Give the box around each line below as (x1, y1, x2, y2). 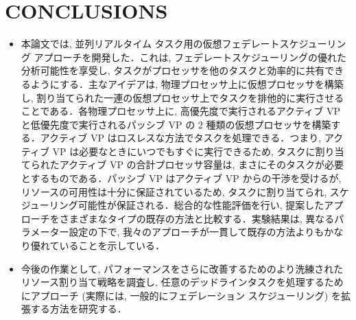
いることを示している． (59, 238, 165, 253)
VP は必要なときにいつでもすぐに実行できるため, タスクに (52, 144, 316, 158)
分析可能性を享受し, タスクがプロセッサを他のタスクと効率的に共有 (21, 63, 325, 78)
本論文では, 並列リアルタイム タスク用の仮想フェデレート (21, 36, 280, 51)
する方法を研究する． (30, 301, 127, 316)
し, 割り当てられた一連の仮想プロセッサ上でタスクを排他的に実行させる (21, 90, 344, 104)
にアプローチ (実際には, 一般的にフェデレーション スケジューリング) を (21, 288, 341, 302)
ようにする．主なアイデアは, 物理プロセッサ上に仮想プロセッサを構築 (30, 76, 344, 91)
